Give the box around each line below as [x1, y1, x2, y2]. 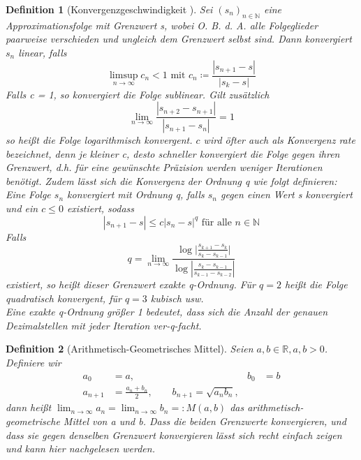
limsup [109, 71, 138, 81]
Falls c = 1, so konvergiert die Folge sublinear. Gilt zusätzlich [6, 87, 270, 101]
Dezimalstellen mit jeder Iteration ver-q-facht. [6, 318, 202, 332]
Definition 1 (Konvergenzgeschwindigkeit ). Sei [6, 2, 213, 16]
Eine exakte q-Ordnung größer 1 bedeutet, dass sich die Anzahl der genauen [6, 304, 328, 319]
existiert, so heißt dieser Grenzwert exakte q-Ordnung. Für [6, 277, 256, 292]
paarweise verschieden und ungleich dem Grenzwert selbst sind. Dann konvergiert [6, 31, 352, 46]
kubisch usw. [150, 290, 204, 305]
